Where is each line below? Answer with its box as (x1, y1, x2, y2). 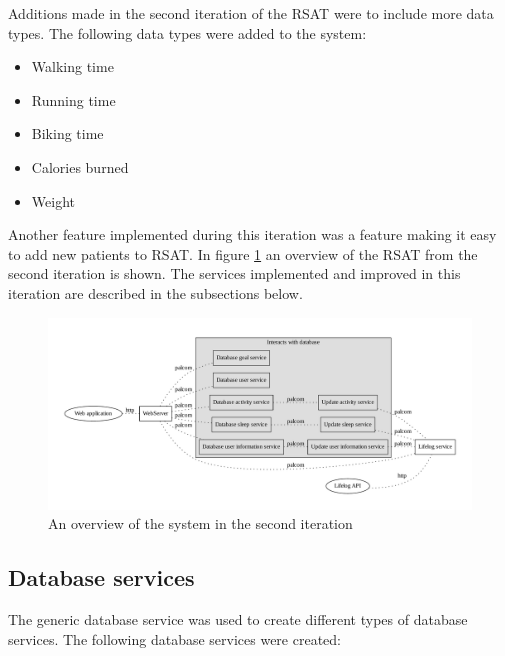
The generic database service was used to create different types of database (8, 609, 468, 630)
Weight (31, 190, 75, 211)
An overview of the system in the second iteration (48, 513, 353, 534)
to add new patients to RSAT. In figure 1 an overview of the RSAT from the (8, 243, 478, 264)
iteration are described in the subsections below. (8, 282, 303, 303)
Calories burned (31, 156, 129, 177)
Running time (31, 89, 116, 110)
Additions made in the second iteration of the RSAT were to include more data (8, 3, 494, 23)
